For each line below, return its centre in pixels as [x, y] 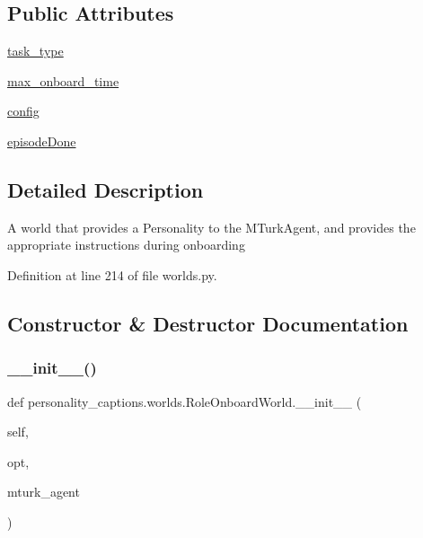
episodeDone [42, 141]
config [23, 111]
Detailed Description [106, 189]
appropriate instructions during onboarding [126, 245]
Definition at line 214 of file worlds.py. [112, 274]
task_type [35, 51]
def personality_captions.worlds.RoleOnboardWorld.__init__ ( [185, 401]
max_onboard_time [63, 80]
